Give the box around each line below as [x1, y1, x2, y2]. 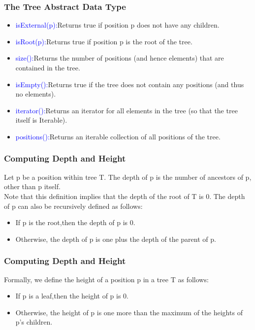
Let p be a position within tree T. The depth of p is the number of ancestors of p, [4, 171, 252, 182]
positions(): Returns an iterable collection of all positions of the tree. [15, 131, 221, 141]
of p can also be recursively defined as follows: [4, 200, 143, 211]
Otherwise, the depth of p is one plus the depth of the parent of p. [15, 233, 216, 244]
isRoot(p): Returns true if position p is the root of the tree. [15, 36, 192, 46]
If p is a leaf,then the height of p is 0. [15, 291, 129, 301]
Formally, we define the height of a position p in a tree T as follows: [4, 274, 209, 284]
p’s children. [15, 317, 53, 327]
